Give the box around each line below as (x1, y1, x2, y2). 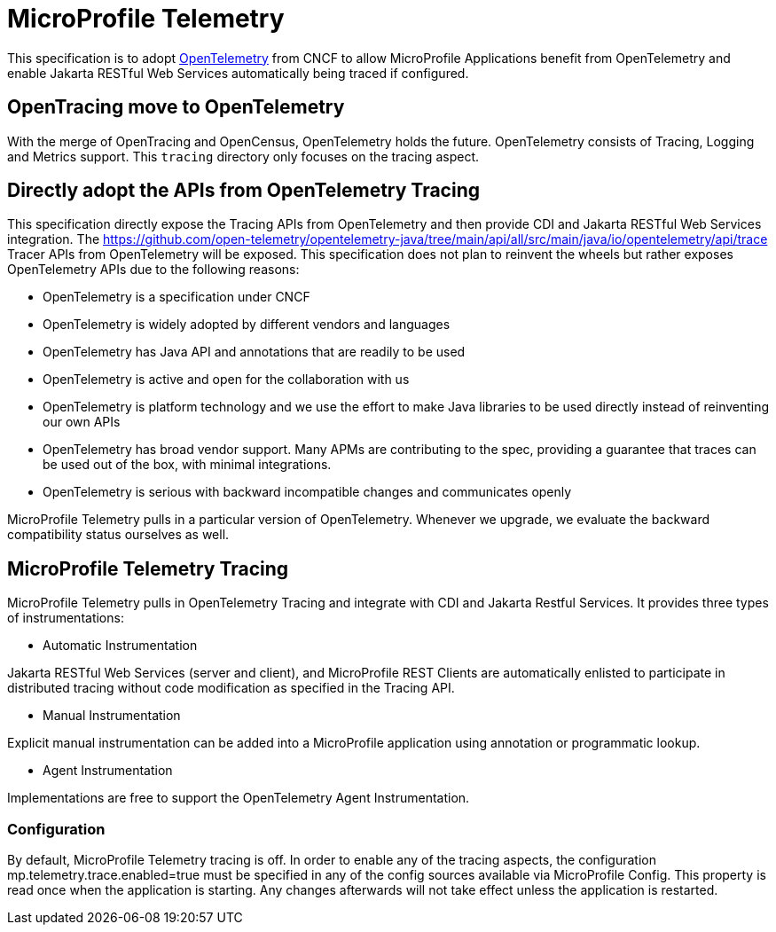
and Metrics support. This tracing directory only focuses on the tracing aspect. (7, 148, 479, 164)
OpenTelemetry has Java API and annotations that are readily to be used (43, 344, 466, 360)
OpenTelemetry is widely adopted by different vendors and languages (43, 317, 451, 333)
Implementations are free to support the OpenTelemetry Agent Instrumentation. (7, 790, 470, 806)
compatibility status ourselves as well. (7, 527, 230, 543)
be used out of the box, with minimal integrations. (43, 457, 332, 473)
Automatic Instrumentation (43, 638, 198, 654)
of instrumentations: (7, 610, 124, 626)
